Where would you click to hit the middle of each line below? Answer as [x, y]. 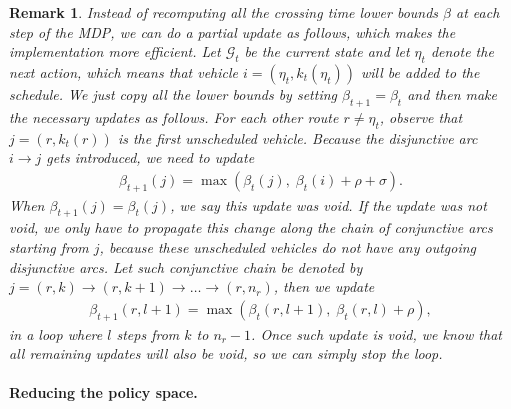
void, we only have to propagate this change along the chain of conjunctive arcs [251, 227]
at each [478, 12]
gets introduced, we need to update [150, 157]
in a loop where [56, 333]
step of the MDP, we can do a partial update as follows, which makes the [232, 31]
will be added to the [420, 71]
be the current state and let [327, 51]
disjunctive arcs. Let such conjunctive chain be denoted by [186, 266]
